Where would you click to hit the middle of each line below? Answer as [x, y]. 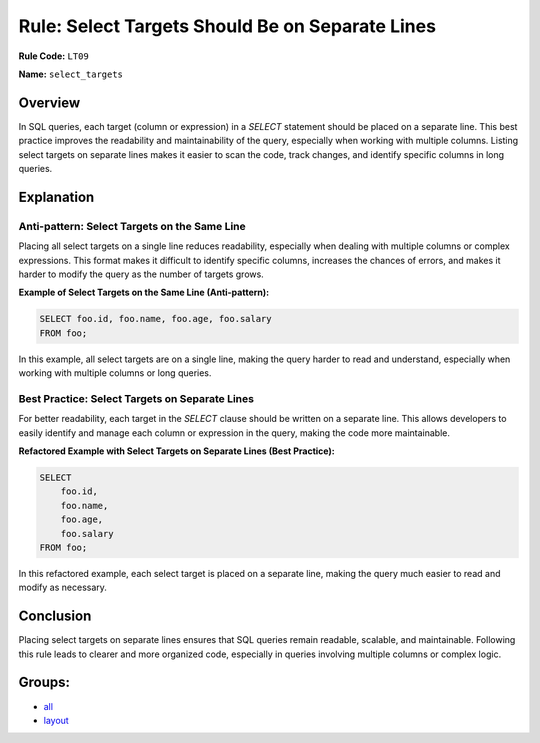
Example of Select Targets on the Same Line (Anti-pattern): [144, 292]
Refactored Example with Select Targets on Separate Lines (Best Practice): [176, 451]
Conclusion [55, 616]
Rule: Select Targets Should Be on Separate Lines [227, 26]
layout [56, 720]
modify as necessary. [62, 587]
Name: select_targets [71, 74]
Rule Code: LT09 [53, 56]
